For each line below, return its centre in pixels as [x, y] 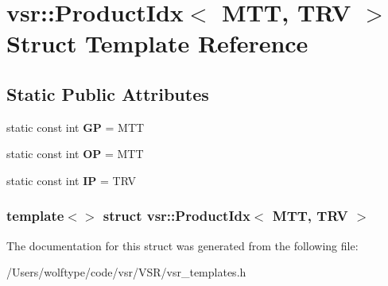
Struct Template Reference [157, 43]
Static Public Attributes [108, 93]
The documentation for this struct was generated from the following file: [182, 245]
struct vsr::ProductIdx [177, 216]
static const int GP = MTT [76, 127]
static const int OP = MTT [75, 154]
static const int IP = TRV [71, 180]
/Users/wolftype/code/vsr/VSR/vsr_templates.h [126, 272]
